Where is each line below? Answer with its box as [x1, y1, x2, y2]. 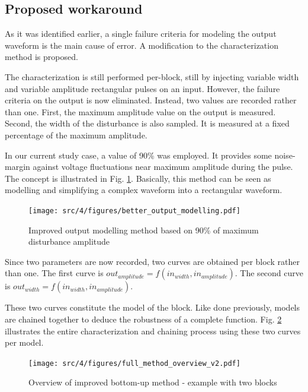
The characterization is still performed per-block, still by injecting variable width [5, 70, 299, 83]
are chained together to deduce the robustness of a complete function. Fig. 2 [5, 312, 282, 325]
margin [5, 160, 30, 173]
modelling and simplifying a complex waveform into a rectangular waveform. [5, 184, 283, 196]
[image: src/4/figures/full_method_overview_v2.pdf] [28, 359, 240, 368]
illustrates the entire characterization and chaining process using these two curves [5, 324, 301, 337]
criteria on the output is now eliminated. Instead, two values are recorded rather [5, 94, 297, 106]
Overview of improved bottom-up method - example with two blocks [28, 376, 277, 388]
